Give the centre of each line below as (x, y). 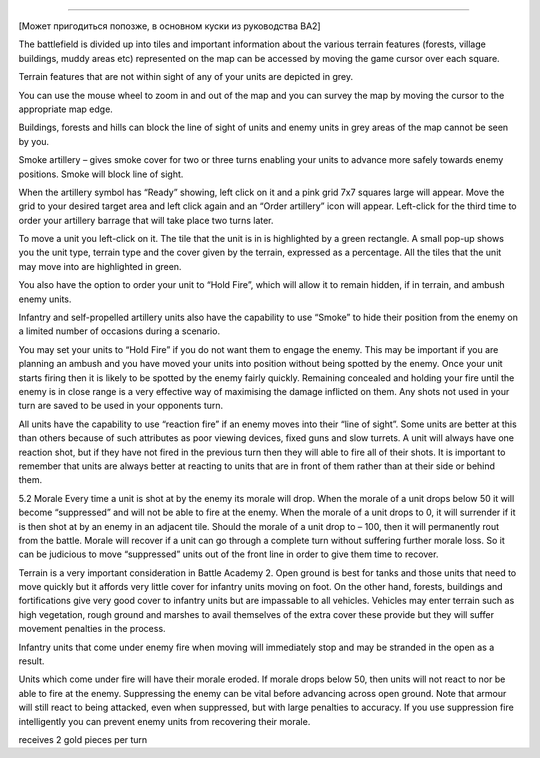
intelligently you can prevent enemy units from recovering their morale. (164, 721)
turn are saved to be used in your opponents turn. (121, 406)
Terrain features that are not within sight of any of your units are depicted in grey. (186, 77)
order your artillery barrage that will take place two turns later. (146, 220)
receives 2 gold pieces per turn (83, 739)
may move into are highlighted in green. (100, 266)
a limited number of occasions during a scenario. (119, 331)
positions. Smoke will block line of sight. (101, 174)
